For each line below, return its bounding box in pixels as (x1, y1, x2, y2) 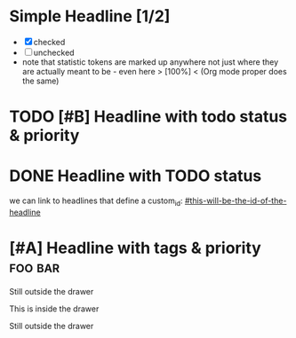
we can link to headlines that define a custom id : (9, 195, 184, 208)
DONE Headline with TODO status (9, 166, 262, 186)
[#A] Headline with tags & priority (9, 238, 262, 258)
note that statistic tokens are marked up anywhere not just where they (21, 56, 279, 67)
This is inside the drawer (9, 303, 100, 314)
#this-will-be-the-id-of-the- (184, 195, 287, 206)
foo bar (9, 257, 60, 277)
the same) (21, 75, 60, 86)
